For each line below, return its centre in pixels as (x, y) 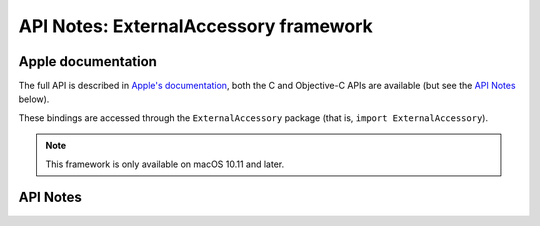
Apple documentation (87, 61)
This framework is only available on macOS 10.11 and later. (165, 164)
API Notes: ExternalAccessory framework (196, 26)
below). (34, 99)
